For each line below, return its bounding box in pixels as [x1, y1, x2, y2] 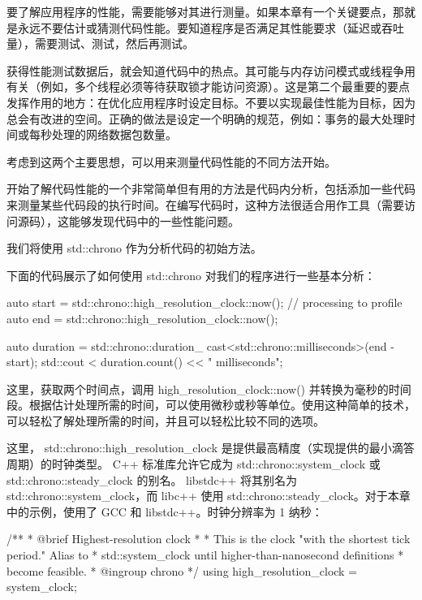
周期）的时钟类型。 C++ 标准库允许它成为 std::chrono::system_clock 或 [6, 455, 381, 473]
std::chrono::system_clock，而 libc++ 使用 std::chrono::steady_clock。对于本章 [6, 487, 411, 504]
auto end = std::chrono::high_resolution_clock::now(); [6, 309, 278, 326]
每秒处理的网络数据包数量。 [28, 126, 177, 143]
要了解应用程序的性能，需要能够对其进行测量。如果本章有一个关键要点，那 [6, 3, 404, 19]
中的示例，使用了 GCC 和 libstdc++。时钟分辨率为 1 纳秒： [6, 503, 323, 520]
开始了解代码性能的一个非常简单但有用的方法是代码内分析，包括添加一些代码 [6, 180, 416, 197]
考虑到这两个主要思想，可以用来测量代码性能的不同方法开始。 [6, 153, 336, 170]
